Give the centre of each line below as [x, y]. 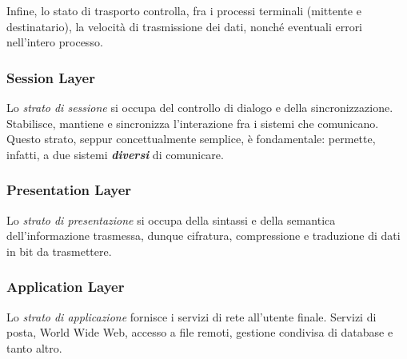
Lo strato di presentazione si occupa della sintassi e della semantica [171, 219]
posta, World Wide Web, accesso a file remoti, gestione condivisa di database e [200, 332]
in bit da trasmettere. [59, 251]
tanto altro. [34, 347]
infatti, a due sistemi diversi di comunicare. [115, 154]
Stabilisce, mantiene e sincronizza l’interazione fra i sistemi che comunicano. [193, 123]
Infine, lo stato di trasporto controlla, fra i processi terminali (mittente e [184, 10]
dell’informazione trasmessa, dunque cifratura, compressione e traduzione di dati [203, 235]
